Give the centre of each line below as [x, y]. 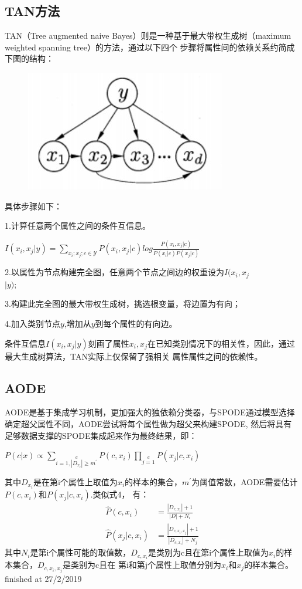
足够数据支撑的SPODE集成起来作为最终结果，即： [101, 435]
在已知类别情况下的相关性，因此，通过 [221, 343]
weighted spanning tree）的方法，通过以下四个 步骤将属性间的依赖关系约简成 [150, 47]
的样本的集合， [154, 481]
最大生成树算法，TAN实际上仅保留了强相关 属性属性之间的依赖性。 [134, 356]
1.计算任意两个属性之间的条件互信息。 [78, 226]
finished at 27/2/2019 [43, 578]
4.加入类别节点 [32, 324]
